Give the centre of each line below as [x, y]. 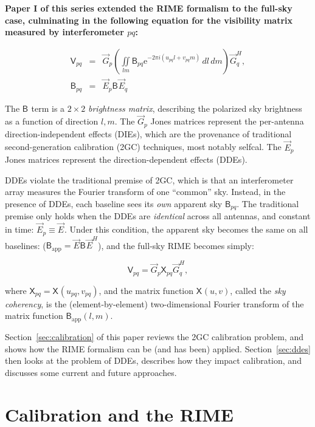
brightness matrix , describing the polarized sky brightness [195, 108]
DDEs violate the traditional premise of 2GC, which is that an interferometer [149, 179]
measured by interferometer [64, 32]
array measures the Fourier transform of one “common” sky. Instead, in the [145, 192]
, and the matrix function [146, 290]
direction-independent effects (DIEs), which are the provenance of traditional [148, 133]
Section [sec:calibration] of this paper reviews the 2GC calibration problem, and [154, 336]
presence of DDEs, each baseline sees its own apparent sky [114, 203]
